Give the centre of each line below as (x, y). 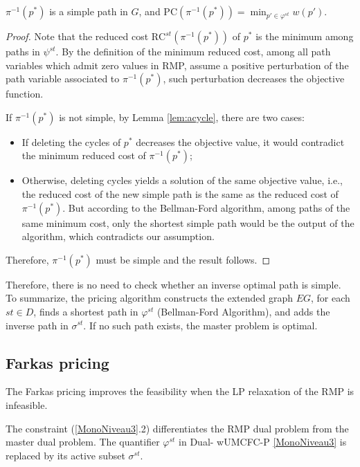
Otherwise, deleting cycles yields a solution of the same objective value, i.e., (182, 180)
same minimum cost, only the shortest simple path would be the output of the (188, 222)
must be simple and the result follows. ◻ (183, 259)
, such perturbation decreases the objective (254, 79)
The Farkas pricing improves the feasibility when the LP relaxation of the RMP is (180, 391)
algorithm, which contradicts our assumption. (118, 236)
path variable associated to (63, 79)
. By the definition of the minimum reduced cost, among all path (193, 52)
